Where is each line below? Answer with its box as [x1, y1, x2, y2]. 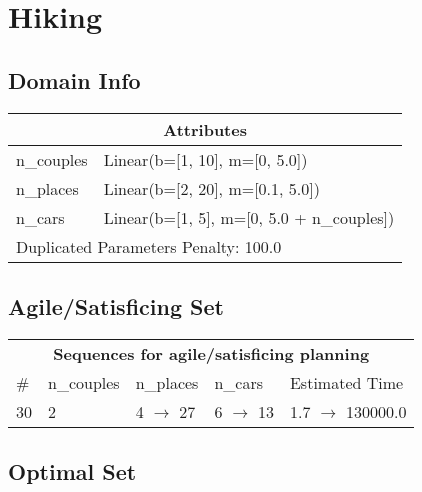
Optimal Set [8, 456, 137, 487]
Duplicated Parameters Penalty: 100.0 [16, 234, 282, 258]
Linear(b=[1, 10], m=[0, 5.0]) [103, 147, 308, 171]
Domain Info [8, 64, 141, 95]
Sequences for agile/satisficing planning [53, 341, 370, 365]
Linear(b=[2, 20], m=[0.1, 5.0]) [103, 176, 320, 200]
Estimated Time [289, 370, 404, 394]
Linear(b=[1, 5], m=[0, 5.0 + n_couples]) [103, 205, 395, 229]
